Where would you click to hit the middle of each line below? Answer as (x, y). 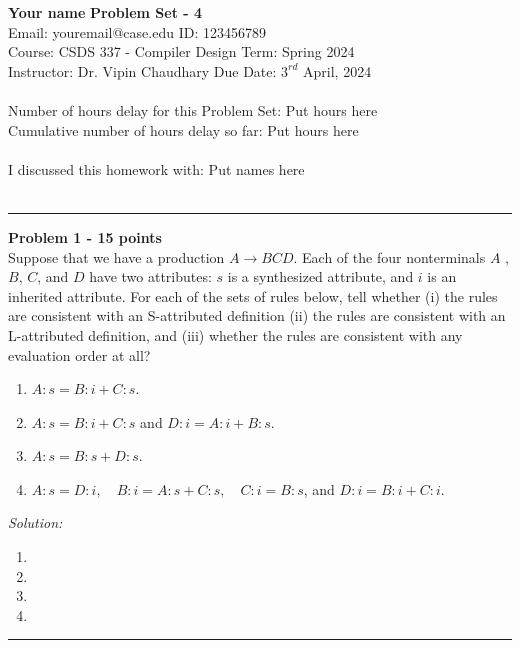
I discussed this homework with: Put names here (156, 168)
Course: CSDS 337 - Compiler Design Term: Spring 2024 (181, 51)
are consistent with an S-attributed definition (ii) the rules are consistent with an (257, 315)
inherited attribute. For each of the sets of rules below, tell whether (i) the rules (253, 295)
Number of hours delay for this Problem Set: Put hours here (193, 109)
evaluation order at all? (79, 354)
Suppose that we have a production (116, 256)
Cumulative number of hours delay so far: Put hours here (183, 129)
